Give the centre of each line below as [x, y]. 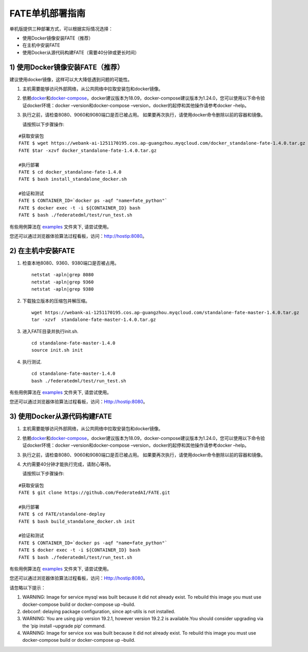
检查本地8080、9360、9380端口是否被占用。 [71, 263]
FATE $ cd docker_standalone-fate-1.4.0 [70, 172]
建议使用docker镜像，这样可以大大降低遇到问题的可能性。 [71, 79]
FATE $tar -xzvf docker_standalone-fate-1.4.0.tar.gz [88, 150]
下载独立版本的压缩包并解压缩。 [56, 301]
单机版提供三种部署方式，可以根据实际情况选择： [61, 29]
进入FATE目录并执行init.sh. [51, 331]
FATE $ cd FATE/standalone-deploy [62, 514]
